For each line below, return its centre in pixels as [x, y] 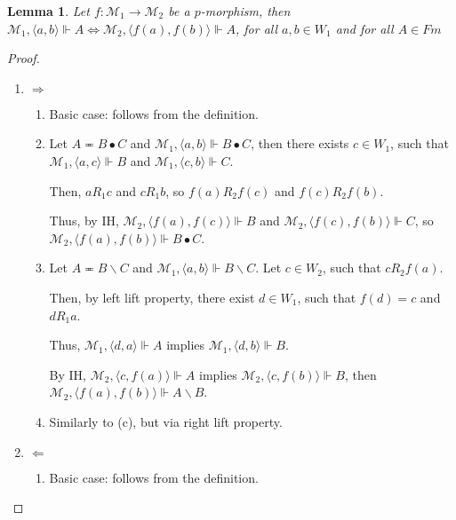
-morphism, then [245, 11]
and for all [364, 28]
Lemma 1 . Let [48, 11]
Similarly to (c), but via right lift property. [166, 421]
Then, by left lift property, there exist [152, 297]
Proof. [24, 58]
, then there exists [300, 143]
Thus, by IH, [84, 221]
